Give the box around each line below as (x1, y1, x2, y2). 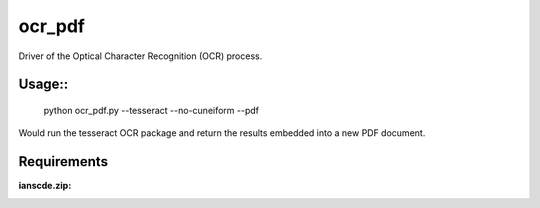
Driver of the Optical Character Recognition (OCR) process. (18, 50, 263, 62)
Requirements (18, 153, 109, 170)
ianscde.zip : (18, 180, 72, 192)
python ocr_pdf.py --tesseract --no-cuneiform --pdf (43, 104, 260, 116)
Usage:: (18, 76, 69, 93)
